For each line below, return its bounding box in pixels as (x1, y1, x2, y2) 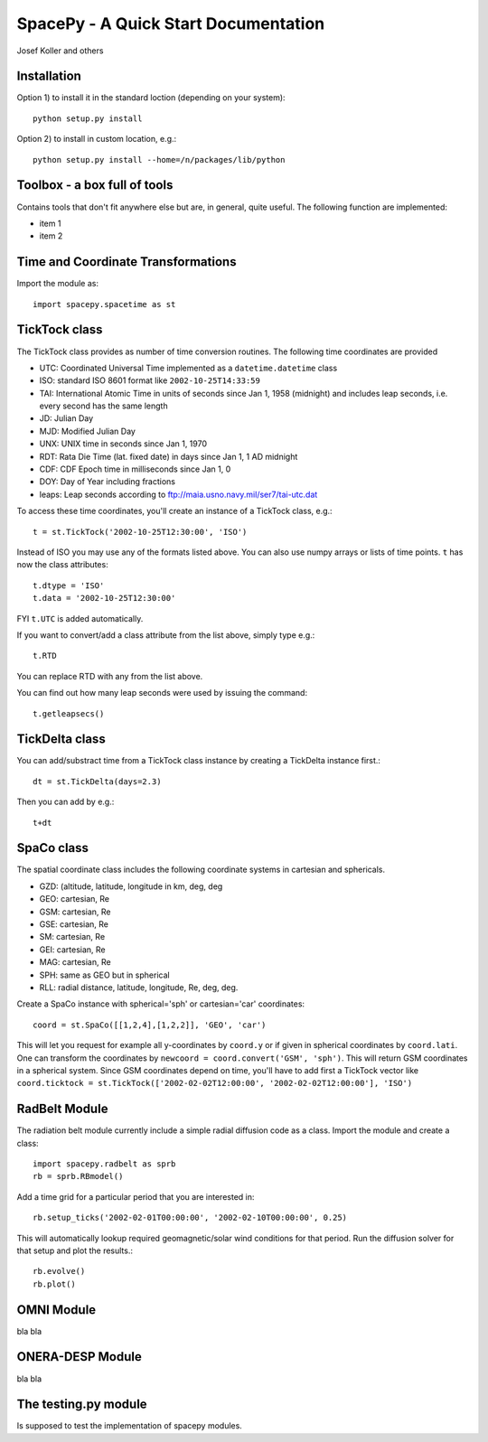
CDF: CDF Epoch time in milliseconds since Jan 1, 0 (39, 463, 231, 474)
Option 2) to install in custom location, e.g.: (16, 134, 177, 145)
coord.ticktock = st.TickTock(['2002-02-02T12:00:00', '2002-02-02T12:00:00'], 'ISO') (16, 1078, 413, 1089)
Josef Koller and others (16, 45, 104, 56)
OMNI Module (16, 1302, 97, 1317)
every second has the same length (39, 400, 168, 411)
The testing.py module (16, 1397, 148, 1412)
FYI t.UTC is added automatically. (16, 613, 144, 623)
